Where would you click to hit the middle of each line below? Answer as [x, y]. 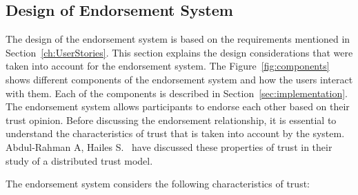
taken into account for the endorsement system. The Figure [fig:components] [168, 66]
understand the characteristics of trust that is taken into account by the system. [175, 133]
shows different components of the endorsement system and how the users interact [179, 79]
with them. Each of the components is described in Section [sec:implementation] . [177, 93]
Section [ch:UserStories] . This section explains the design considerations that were [179, 52]
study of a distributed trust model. [79, 160]
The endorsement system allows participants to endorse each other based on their [178, 106]
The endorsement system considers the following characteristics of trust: [158, 184]
